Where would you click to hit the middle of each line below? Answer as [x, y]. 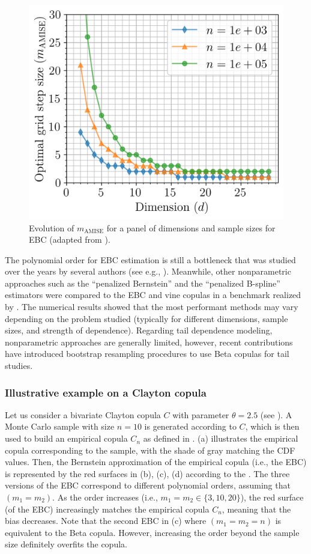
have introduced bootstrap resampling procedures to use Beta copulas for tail [147, 354]
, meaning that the [256, 509]
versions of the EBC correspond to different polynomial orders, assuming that [148, 485]
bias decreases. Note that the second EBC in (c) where [106, 521]
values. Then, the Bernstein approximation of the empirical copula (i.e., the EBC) [156, 462]
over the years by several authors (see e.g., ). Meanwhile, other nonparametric [148, 271]
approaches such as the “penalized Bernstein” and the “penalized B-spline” [143, 283]
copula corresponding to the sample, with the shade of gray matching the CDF [150, 450]
